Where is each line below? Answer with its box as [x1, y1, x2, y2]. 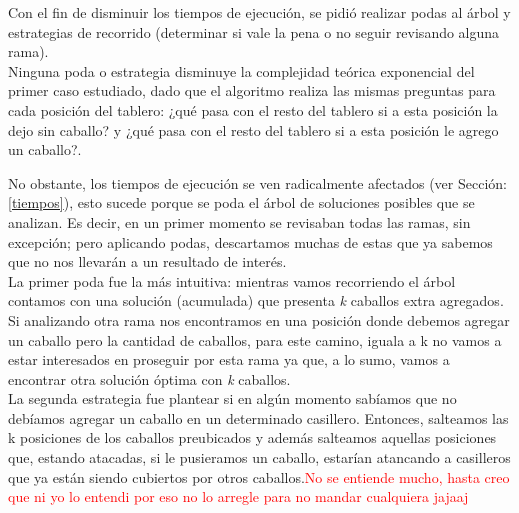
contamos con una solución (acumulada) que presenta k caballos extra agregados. [8, 290, 504, 311]
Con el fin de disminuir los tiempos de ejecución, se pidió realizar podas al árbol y [8, 2, 511, 22]
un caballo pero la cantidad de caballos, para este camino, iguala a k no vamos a [8, 329, 502, 350]
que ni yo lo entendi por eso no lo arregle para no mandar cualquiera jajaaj [8, 486, 469, 507]
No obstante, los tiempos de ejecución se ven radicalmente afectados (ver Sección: [8, 172, 507, 193]
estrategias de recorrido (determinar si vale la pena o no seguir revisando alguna [8, 21, 500, 42]
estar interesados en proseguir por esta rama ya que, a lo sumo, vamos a [8, 349, 450, 370]
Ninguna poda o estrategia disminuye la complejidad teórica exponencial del [8, 60, 475, 81]
